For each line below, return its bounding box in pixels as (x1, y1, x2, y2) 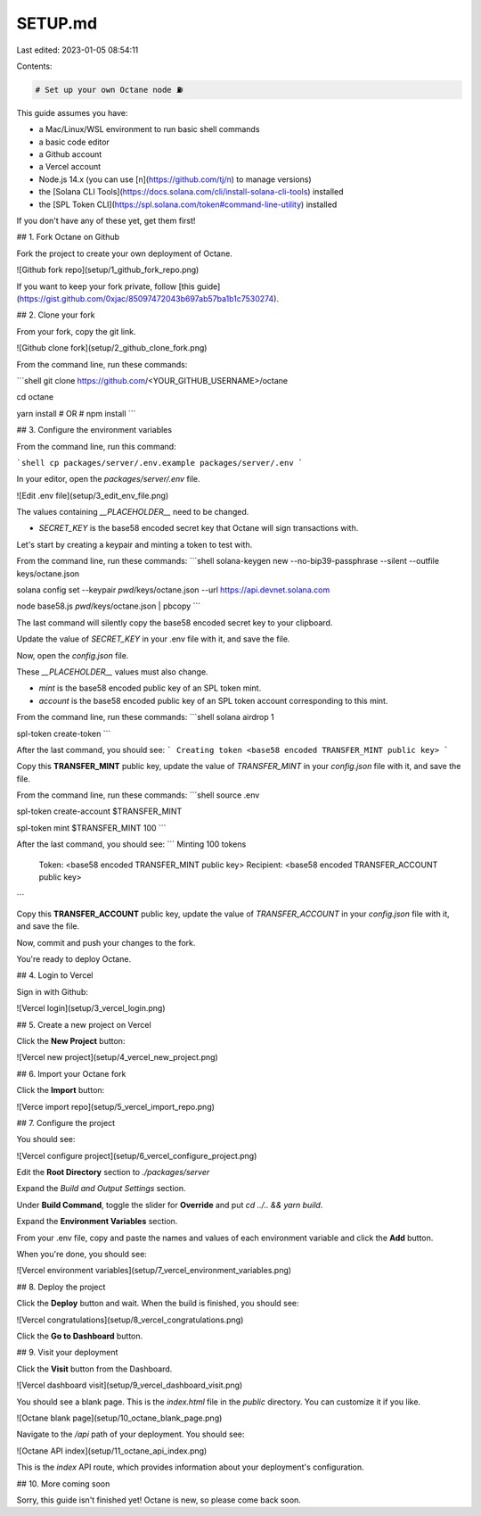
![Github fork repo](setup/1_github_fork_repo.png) (16, 264, 200, 276)
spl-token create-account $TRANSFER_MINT (16, 806, 183, 816)
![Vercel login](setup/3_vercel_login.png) (16, 1003, 166, 1014)
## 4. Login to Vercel (16, 970, 94, 981)
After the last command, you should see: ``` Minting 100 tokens (16, 839, 247, 849)
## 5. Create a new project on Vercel (16, 1019, 151, 1030)
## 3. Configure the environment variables (16, 425, 173, 435)
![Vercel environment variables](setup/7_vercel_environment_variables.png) (16, 1265, 292, 1276)
